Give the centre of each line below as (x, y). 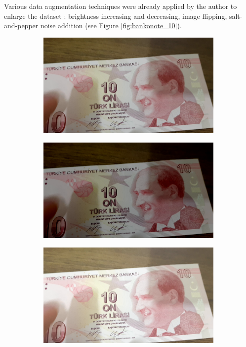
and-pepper (21, 25)
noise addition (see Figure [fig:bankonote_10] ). (111, 25)
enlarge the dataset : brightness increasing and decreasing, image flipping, (116, 16)
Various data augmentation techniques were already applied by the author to (121, 6)
